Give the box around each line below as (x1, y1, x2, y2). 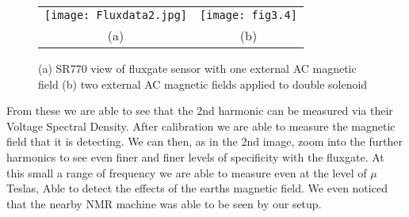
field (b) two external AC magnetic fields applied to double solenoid (38, 75, 368, 92)
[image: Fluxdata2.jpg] (44, 9, 188, 21)
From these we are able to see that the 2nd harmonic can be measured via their (6, 102, 393, 119)
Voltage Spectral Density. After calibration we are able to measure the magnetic (6, 117, 396, 134)
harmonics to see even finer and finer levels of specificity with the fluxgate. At (6, 148, 384, 165)
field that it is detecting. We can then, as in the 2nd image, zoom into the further (6, 133, 403, 150)
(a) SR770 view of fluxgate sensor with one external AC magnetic (38, 60, 357, 76)
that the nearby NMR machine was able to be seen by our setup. (6, 195, 322, 211)
